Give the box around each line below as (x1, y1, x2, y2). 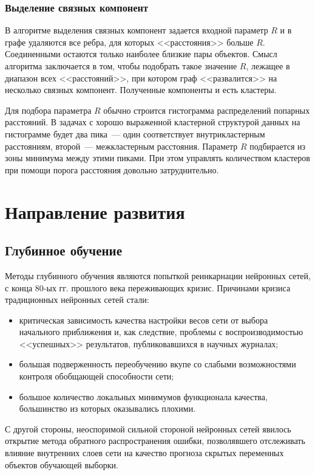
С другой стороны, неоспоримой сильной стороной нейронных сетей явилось (5, 422, 291, 435)
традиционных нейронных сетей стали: (5, 293, 149, 306)
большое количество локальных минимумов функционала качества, (19, 390, 268, 403)
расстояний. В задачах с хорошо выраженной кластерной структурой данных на (5, 116, 300, 128)
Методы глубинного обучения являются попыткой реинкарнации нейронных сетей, (5, 269, 311, 282)
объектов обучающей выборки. (5, 458, 118, 471)
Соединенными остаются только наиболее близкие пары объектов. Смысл (5, 47, 277, 60)
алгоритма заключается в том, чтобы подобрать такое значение (5, 60, 237, 72)
